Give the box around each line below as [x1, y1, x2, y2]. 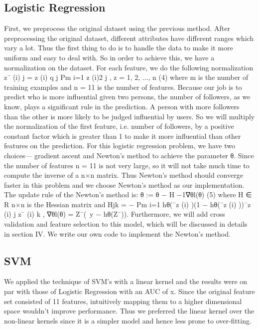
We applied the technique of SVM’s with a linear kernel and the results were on [4, 276, 248, 287]
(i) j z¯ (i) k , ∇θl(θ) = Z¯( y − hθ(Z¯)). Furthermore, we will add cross [4, 209, 225, 219]
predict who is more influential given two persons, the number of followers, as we [4, 91, 251, 102]
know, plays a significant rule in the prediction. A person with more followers [4, 101, 240, 111]
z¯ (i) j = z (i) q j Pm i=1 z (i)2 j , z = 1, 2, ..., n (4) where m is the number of [4, 72, 249, 82]
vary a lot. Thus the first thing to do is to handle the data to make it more [4, 42, 233, 53]
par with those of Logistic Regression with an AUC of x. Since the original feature [4, 286, 255, 297]
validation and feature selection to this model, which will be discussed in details [4, 219, 248, 229]
